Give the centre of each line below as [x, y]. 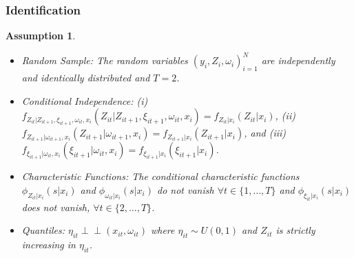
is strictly [295, 230]
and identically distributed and [86, 78]
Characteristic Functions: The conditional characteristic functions [160, 176]
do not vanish [185, 189]
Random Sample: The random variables [105, 60]
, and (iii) [265, 133]
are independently [298, 60]
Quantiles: [43, 230]
